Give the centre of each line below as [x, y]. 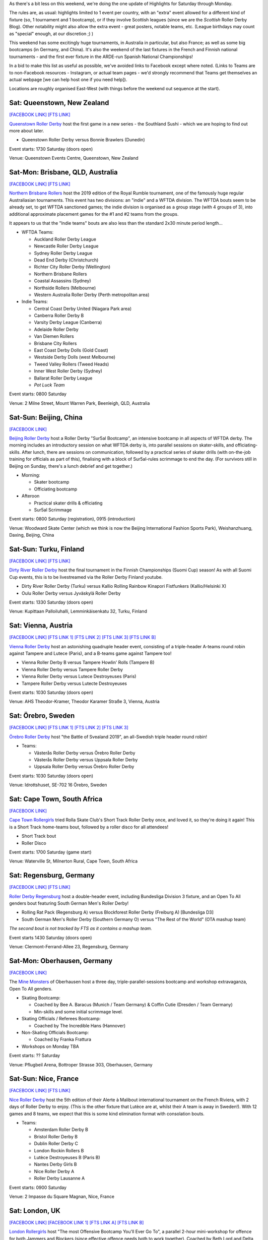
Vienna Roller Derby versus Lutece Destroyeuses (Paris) [79, 677]
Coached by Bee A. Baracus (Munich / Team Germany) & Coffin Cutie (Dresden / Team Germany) [133, 1005]
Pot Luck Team [49, 385]
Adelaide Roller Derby [56, 329]
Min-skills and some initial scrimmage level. [79, 1011]
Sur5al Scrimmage [53, 510]
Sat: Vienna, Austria [41, 626]
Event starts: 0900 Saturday [38, 1187]
